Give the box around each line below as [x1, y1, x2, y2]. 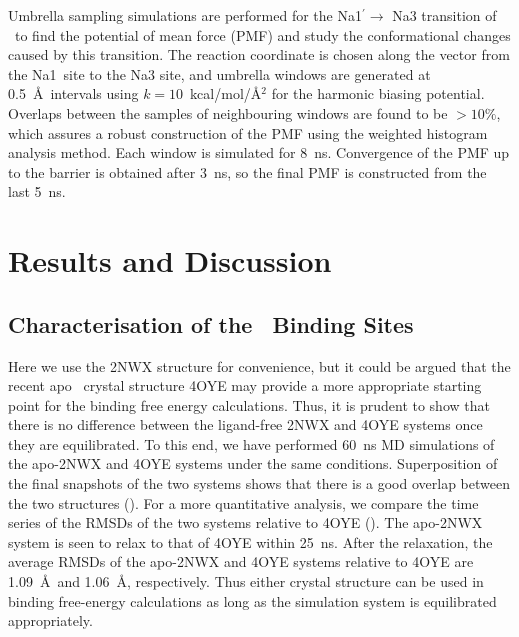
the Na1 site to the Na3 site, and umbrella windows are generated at [8, 63, 431, 84]
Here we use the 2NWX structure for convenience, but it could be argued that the [8, 355, 511, 376]
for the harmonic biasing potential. [271, 83, 485, 104]
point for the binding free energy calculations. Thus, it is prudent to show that [8, 394, 490, 415]
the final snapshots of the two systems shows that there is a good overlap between [8, 473, 510, 494]
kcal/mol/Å [190, 83, 262, 104]
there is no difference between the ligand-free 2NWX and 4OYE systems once [8, 414, 483, 435]
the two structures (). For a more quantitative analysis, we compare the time [8, 492, 479, 513]
